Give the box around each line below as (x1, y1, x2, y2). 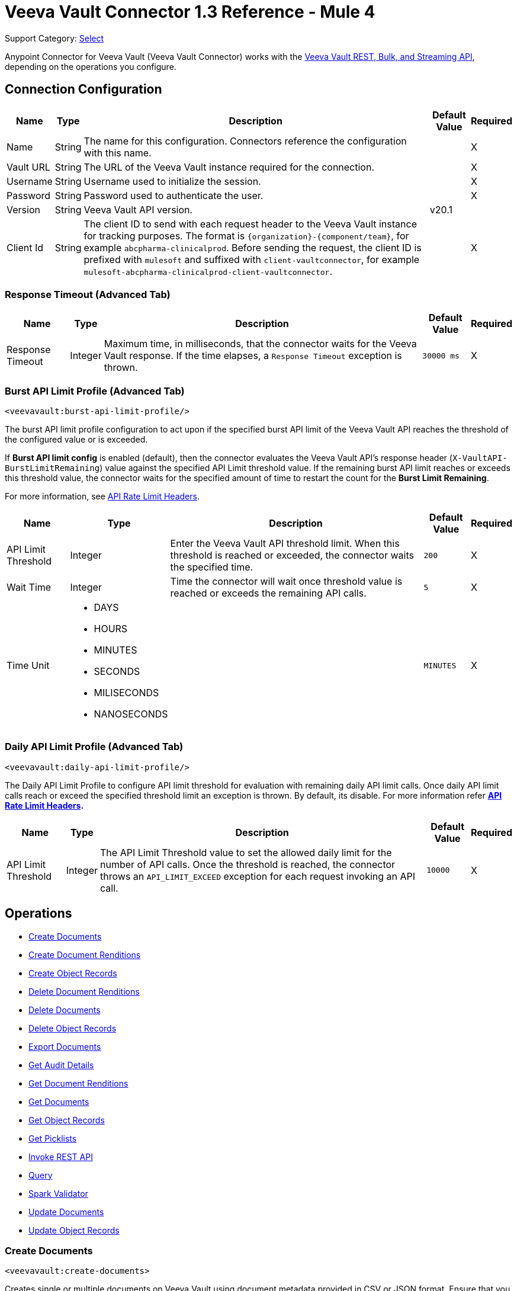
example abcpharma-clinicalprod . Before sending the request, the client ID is (84, 241, 422, 254)
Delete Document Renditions (28, 986, 140, 997)
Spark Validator (28, 1188, 88, 1199)
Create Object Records (28, 968, 117, 978)
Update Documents (28, 1206, 104, 1217)
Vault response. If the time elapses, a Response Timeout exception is (104, 350, 402, 362)
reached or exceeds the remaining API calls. (170, 587, 367, 600)
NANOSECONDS (94, 708, 168, 720)
